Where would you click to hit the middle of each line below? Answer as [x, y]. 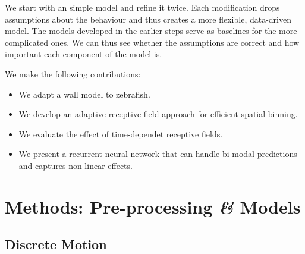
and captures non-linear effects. [76, 165]
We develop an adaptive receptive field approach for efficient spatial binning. [158, 114]
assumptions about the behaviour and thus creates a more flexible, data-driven [148, 19]
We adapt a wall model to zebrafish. [84, 94]
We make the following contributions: [73, 73]
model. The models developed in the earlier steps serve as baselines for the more [151, 31]
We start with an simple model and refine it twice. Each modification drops [142, 7]
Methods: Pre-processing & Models [153, 206]
